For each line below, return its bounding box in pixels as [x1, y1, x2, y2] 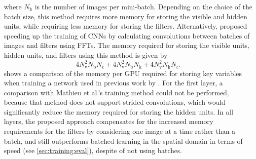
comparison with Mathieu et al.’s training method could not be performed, [4, 87, 229, 97]
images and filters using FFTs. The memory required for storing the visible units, [4, 40, 250, 50]
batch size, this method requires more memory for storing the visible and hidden [4, 11, 247, 21]
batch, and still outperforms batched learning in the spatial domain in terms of [4, 135, 243, 146]
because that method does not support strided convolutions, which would [4, 97, 225, 107]
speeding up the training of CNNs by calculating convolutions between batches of [4, 30, 250, 40]
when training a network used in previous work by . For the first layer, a [4, 78, 223, 88]
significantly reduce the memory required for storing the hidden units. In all [4, 106, 233, 117]
